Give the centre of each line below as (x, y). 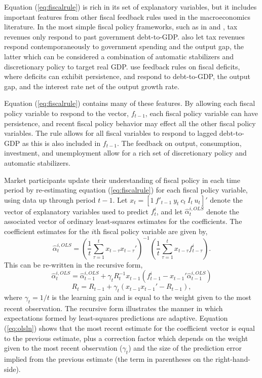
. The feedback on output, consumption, (179, 143)
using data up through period (50, 199)
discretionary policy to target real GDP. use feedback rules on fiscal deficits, (122, 66)
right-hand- (233, 359)
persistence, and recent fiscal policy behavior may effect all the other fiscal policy (130, 123)
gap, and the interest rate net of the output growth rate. (92, 86)
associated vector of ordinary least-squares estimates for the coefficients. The (123, 221)
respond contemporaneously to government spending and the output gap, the (124, 46)
